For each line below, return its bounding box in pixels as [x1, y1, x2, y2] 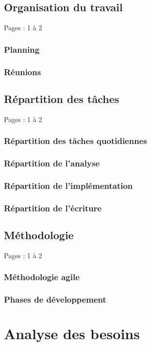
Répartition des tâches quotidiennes [4, 135, 147, 147]
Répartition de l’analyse [4, 157, 100, 169]
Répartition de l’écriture [4, 202, 102, 214]
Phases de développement [4, 293, 106, 305]
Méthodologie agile [4, 271, 80, 283]
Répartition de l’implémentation [4, 179, 133, 191]
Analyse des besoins [4, 324, 140, 344]
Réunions [4, 65, 41, 78]
